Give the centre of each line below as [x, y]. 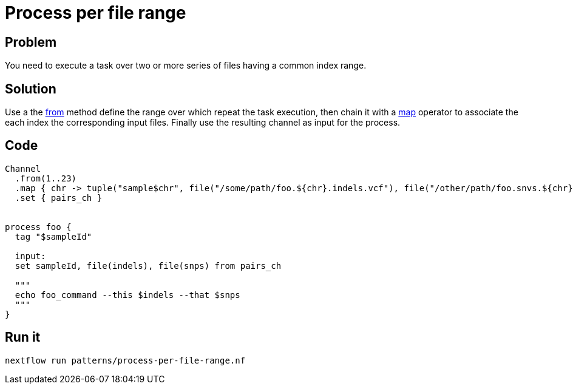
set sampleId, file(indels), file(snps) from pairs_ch [148, 266]
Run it [23, 337]
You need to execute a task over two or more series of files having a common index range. [186, 66]
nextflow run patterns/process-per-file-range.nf [125, 360]
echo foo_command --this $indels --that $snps [127, 295]
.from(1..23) [46, 178]
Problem [31, 42]
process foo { [38, 227]
